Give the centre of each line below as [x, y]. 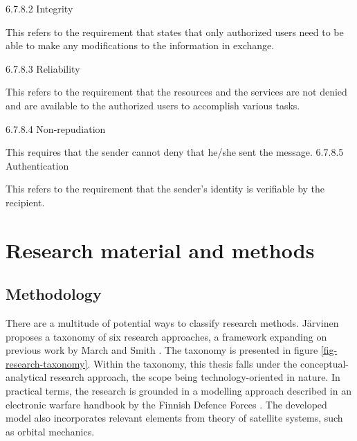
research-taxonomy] [47, 363]
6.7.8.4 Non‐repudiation [56, 128]
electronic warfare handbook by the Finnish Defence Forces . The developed [166, 404]
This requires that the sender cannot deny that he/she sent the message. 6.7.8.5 [175, 152]
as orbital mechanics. [50, 431]
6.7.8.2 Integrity [39, 8]
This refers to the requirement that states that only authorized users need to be [175, 31]
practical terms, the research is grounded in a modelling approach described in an [178, 391]
